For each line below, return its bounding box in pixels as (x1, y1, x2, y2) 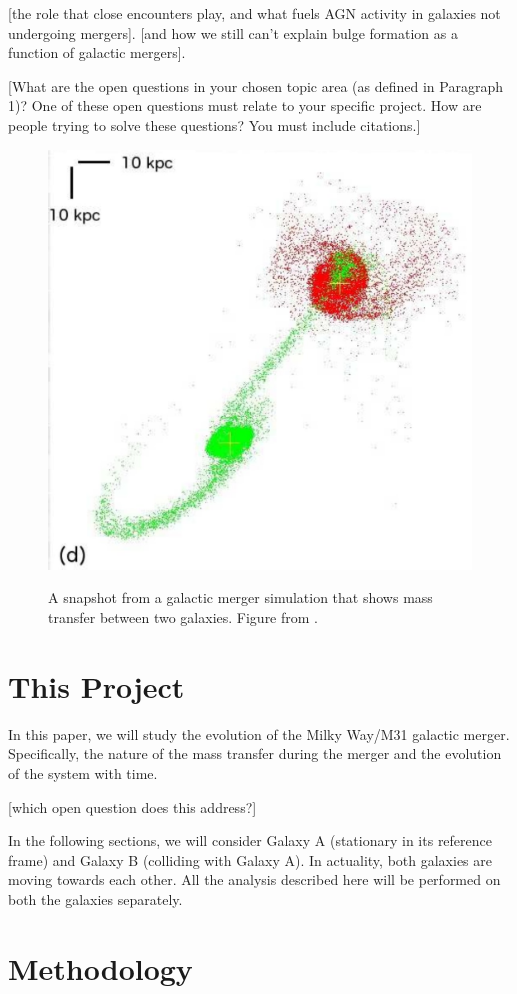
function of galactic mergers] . (8, 42, 186, 63)
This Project (8, 665, 185, 706)
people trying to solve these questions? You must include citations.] (8, 114, 421, 135)
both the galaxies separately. (8, 888, 183, 909)
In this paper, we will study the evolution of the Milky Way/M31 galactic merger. (8, 723, 510, 744)
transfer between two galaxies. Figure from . (48, 607, 319, 628)
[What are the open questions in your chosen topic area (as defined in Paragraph (8, 75, 503, 96)
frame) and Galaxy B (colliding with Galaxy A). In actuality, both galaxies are (8, 849, 492, 870)
